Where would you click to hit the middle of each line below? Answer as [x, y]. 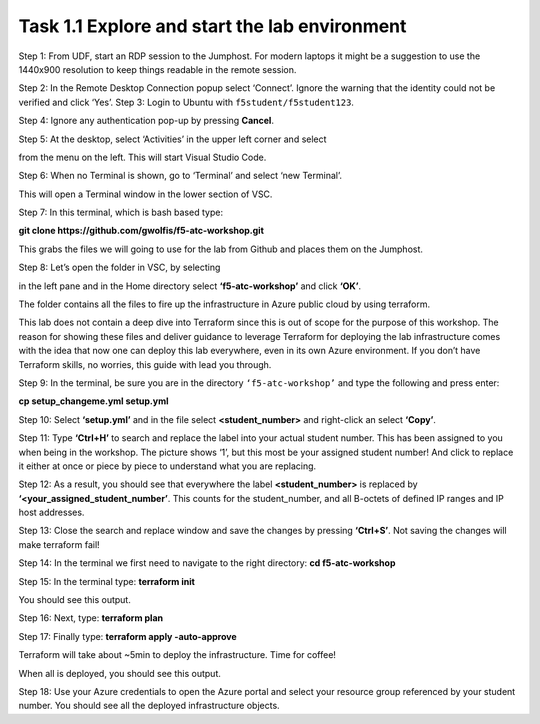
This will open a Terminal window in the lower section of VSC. [145, 194]
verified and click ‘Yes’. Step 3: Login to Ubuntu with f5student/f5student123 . [186, 102]
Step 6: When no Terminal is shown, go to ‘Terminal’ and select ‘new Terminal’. [180, 176]
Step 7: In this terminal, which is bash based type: [121, 212]
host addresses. [51, 512]
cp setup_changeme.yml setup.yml [93, 401]
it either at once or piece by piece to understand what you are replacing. [167, 466]
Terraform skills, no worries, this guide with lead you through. [145, 364]
